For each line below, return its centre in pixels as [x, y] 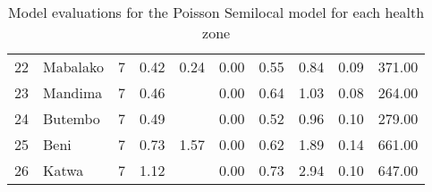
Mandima [73, 92]
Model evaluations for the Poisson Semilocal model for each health [216, 12]
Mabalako [74, 67]
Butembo [72, 118]
